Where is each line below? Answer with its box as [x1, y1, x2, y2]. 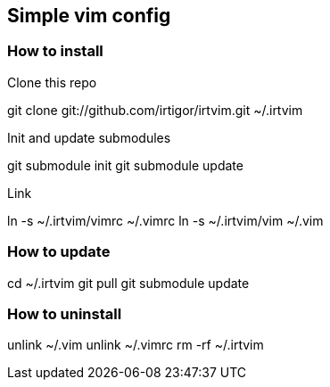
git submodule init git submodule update [7, 157, 243, 173]
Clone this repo [7, 74, 97, 90]
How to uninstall [7, 304, 122, 323]
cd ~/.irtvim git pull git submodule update [7, 275, 250, 291]
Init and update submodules [7, 129, 171, 145]
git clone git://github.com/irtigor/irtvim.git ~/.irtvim [7, 102, 303, 118]
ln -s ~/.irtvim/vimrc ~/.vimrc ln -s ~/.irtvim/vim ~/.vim [7, 212, 324, 228]
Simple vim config [7, 4, 171, 27]
